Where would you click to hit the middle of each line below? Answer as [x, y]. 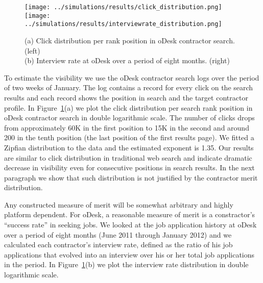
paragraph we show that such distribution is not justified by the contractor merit [131, 177]
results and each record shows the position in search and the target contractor [126, 97]
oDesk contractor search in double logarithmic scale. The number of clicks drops [129, 118]
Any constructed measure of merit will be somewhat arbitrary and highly [119, 204]
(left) [32, 50]
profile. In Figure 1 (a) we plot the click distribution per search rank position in [128, 107]
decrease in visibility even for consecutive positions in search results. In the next [129, 168]
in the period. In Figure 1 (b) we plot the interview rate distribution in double [126, 264]
